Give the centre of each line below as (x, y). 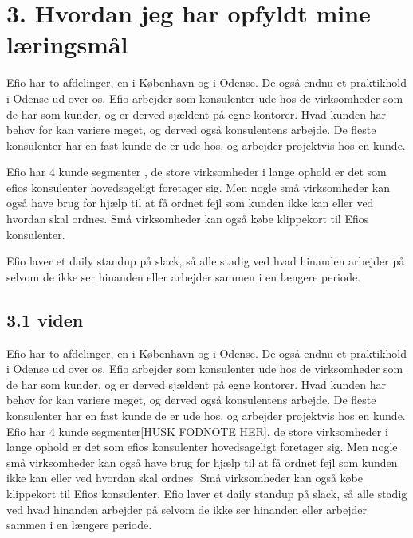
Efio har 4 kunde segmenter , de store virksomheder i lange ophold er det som (197, 172)
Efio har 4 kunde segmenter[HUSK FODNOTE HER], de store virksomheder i (197, 431)
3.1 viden (45, 319)
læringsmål (67, 44)
